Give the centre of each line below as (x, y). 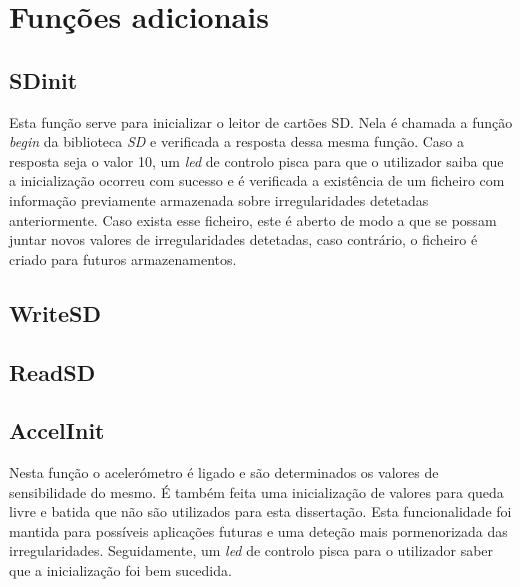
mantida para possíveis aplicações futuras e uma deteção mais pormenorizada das (258, 530)
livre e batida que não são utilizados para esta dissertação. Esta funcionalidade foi (260, 511)
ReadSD (52, 371)
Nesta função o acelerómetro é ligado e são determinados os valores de (224, 472)
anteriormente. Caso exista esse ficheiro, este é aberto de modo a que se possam (253, 219)
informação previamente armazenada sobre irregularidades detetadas (219, 199)
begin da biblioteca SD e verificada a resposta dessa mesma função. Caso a (237, 141)
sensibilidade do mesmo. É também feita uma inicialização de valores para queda (256, 491)
